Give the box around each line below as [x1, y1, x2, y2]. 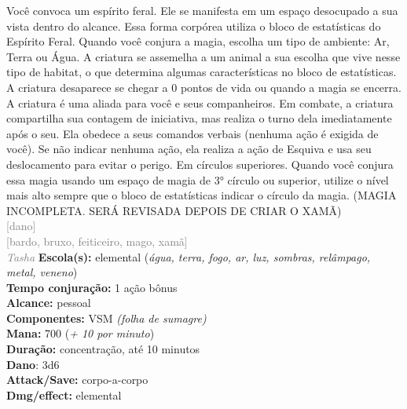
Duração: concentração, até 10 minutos [6, 341, 200, 357]
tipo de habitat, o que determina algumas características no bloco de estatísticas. [6, 64, 397, 80]
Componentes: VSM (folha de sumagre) [6, 309, 207, 326]
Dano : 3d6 [6, 356, 60, 372]
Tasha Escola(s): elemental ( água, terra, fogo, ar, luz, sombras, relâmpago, [6, 248, 371, 265]
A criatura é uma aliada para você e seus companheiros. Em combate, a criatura [6, 94, 394, 111]
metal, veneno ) [6, 264, 78, 280]
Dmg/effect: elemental [6, 386, 122, 403]
